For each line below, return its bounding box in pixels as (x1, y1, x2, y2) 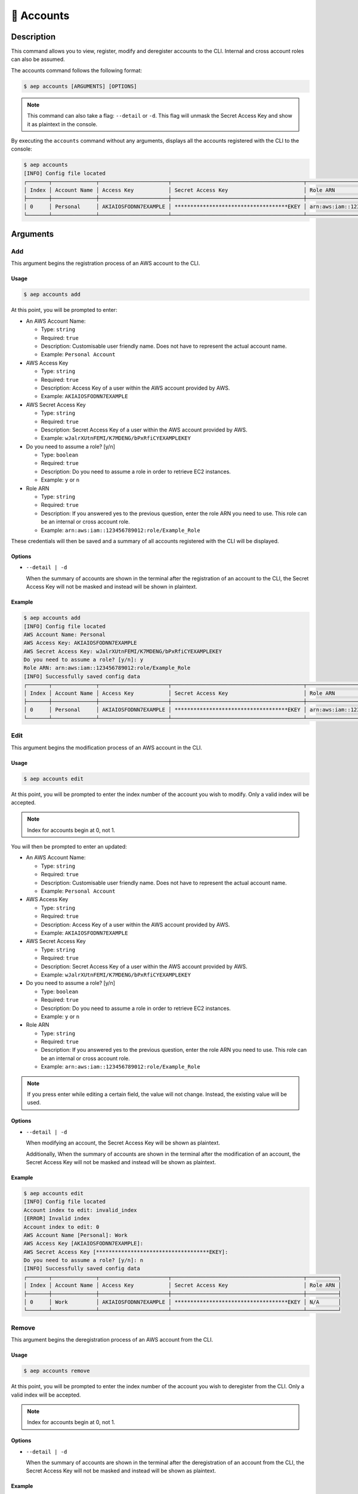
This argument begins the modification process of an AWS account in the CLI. (11, 744, 202, 751)
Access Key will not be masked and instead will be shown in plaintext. (26, 583, 197, 590)
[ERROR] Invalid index (23, 1215, 90, 1222)
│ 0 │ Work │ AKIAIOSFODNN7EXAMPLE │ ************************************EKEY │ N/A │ (23, 1299, 341, 1306)
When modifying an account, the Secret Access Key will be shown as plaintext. (26, 1139, 220, 1147)
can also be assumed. (11, 56, 65, 63)
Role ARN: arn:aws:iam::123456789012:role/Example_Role (23, 665, 191, 672)
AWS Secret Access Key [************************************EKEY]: (23, 1248, 229, 1255)
